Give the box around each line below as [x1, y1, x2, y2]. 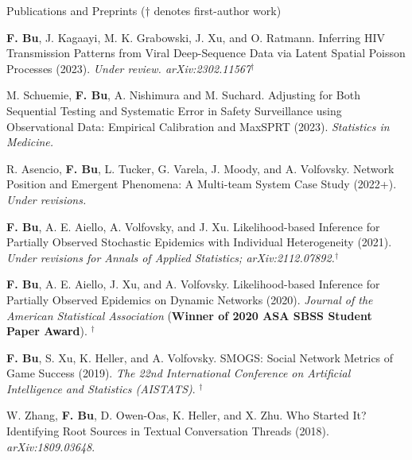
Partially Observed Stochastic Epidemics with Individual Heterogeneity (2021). [6, 234, 392, 250]
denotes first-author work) [154, 2, 282, 18]
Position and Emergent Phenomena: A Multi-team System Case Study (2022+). [6, 176, 397, 192]
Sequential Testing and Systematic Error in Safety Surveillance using [6, 102, 342, 118]
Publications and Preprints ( [6, 2, 146, 18]
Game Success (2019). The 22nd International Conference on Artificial [6, 365, 351, 381]
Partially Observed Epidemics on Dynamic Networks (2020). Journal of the [6, 291, 373, 307]
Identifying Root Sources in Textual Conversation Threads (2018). [6, 423, 329, 439]
